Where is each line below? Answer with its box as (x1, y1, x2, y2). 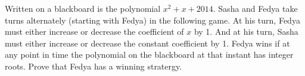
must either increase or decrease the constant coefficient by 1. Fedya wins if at (5, 37, 290, 49)
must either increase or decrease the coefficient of (5, 25, 184, 38)
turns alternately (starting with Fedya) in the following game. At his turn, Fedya (5, 14, 300, 26)
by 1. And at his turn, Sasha (194, 25, 298, 38)
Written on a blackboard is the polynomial (5, 2, 161, 14)
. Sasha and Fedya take (213, 2, 298, 14)
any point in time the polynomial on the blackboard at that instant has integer (5, 48, 294, 61)
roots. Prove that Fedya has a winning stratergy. (5, 60, 182, 72)
